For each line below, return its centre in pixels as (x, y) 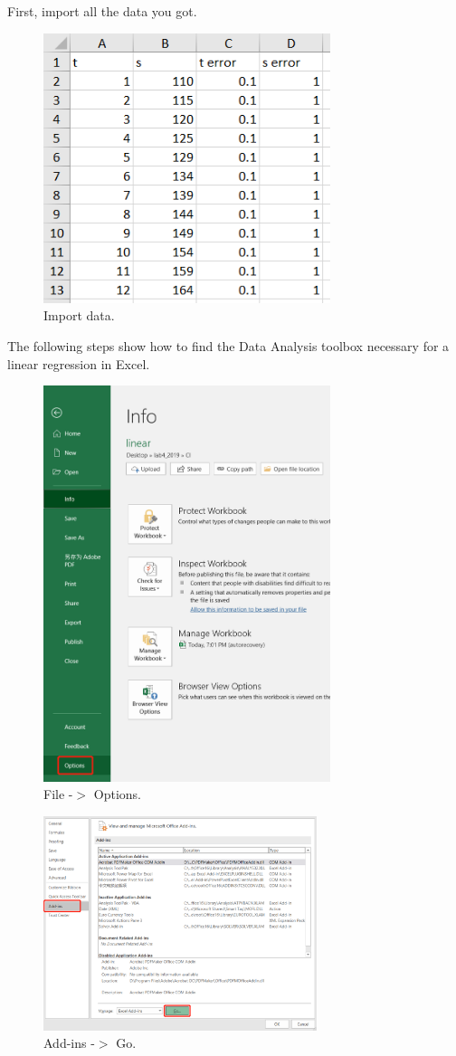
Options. (117, 794)
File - (58, 794)
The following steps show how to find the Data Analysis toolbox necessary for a (228, 346)
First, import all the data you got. (102, 11)
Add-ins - (69, 1043)
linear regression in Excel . (79, 363)
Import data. (79, 315)
